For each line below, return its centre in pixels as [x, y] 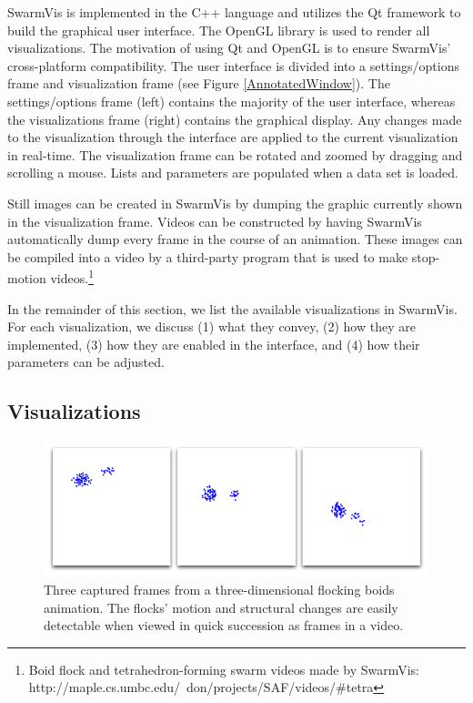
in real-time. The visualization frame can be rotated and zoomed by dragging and [235, 154]
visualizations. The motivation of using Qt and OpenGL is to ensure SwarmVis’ [229, 48]
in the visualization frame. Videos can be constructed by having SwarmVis [215, 221]
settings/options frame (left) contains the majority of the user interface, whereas [231, 101]
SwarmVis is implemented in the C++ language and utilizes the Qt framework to [234, 12]
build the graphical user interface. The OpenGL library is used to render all [219, 30]
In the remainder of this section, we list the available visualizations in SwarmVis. [232, 308]
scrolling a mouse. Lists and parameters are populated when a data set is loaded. [233, 173]
